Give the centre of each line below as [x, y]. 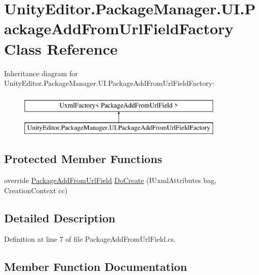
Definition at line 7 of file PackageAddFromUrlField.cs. [90, 239]
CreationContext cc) [36, 190]
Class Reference [61, 48]
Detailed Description [60, 217]
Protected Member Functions [83, 159]
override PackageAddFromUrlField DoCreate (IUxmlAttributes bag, [110, 180]
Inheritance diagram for [41, 73]
